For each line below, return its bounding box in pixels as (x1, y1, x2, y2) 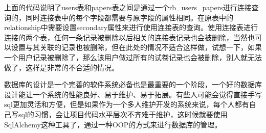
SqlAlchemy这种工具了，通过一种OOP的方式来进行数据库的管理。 (4, 119, 222, 129)
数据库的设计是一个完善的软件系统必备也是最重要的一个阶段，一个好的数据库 (4, 79, 262, 90)
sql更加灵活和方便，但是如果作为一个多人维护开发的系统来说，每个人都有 (4, 99, 249, 110)
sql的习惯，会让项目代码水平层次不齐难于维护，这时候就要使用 (18, 109, 228, 119)
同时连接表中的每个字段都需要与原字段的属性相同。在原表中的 (25, 12, 233, 22)
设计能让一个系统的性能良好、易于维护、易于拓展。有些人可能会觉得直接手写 (4, 89, 262, 99)
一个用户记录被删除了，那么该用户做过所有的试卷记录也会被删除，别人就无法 (4, 51, 262, 62)
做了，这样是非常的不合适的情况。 (4, 62, 119, 72)
